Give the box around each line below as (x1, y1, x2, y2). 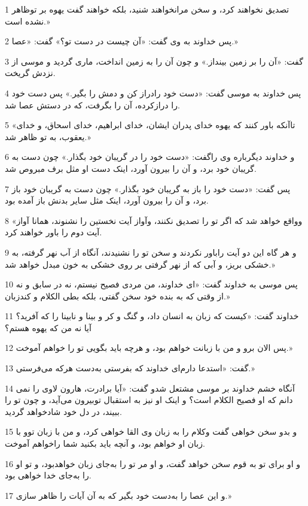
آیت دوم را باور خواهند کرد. (5, 226, 102, 238)
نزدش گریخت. (5, 66, 56, 79)
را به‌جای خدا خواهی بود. (5, 469, 92, 481)
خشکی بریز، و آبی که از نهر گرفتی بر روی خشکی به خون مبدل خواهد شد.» (5, 257, 275, 270)
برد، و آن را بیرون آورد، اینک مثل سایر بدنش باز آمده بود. (5, 194, 209, 207)
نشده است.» (5, 14, 50, 27)
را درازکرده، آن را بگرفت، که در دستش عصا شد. (5, 98, 180, 111)
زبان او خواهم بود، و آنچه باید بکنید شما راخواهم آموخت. (5, 437, 205, 450)
